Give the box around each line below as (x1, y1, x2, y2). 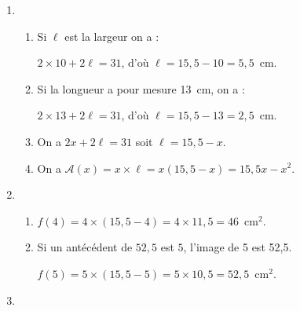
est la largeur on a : (64, 27, 159, 44)
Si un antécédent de (37, 239, 133, 255)
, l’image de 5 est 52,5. (183, 239, 292, 255)
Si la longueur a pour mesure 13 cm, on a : (37, 80, 245, 97)
